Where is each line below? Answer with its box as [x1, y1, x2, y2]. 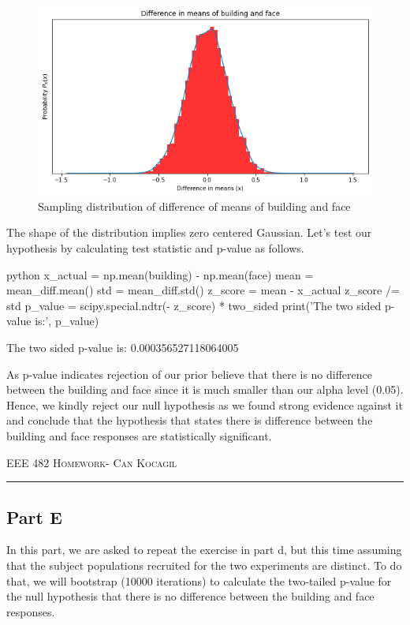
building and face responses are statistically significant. [6, 428, 272, 444]
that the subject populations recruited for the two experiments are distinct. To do [6, 557, 402, 573]
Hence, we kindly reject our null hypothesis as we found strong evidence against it [6, 396, 403, 413]
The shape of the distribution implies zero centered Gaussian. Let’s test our [6, 224, 372, 241]
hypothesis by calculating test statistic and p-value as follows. [6, 240, 304, 256]
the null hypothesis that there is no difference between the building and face [6, 588, 375, 604]
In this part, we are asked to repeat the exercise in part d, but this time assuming [6, 541, 402, 558]
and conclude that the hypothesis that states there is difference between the [6, 412, 373, 429]
